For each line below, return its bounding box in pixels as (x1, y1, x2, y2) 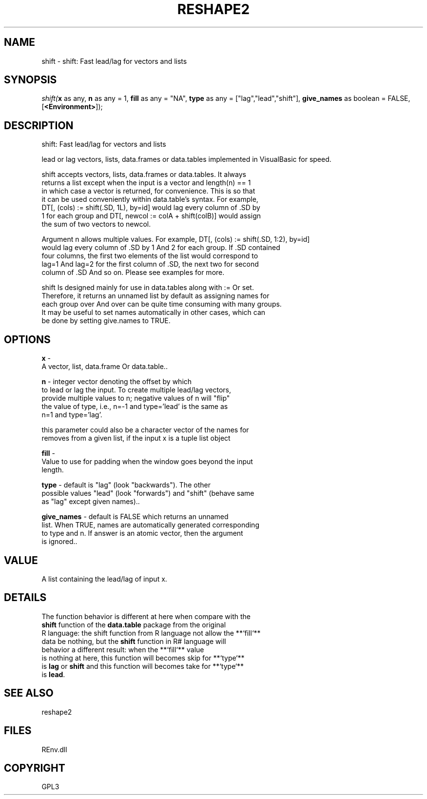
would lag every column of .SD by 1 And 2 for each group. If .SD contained (41, 243, 280, 252)
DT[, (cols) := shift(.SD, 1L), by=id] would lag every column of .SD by (41, 203, 260, 212)
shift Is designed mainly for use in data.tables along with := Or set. (41, 283, 254, 292)
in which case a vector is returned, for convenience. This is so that (41, 187, 255, 195)
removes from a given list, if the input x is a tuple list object (41, 434, 231, 443)
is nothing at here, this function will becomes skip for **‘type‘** (41, 653, 245, 662)
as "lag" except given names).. (41, 497, 140, 506)
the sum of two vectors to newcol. (41, 220, 151, 229)
